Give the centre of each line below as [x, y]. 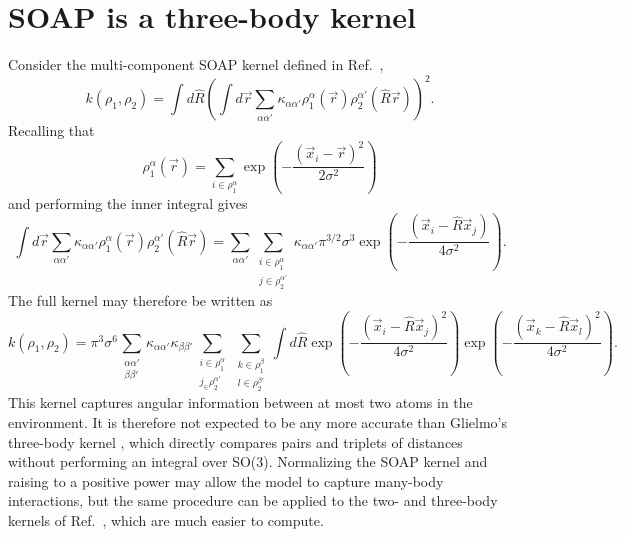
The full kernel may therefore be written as [140, 300]
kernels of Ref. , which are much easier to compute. [166, 519]
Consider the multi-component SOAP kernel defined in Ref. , [196, 64]
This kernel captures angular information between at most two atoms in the [240, 402]
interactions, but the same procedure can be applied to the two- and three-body [253, 500]
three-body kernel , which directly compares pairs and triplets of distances [235, 441]
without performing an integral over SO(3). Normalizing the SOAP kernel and [248, 461]
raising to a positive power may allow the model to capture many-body [226, 480]
